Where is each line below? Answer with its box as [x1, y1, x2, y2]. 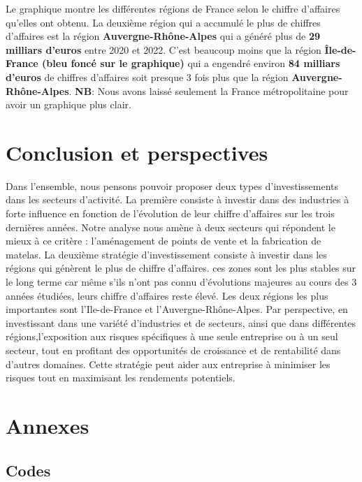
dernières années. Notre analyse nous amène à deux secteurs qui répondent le [6, 219, 335, 234]
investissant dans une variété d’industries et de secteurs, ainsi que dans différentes [6, 315, 356, 330]
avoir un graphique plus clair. [6, 97, 131, 112]
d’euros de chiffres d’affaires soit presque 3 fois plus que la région [6, 69, 289, 84]
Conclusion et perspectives [6, 138, 268, 166]
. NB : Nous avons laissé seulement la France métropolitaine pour [68, 83, 349, 98]
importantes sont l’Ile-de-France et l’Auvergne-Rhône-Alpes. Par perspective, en [6, 302, 348, 316]
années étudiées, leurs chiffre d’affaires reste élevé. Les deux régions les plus [6, 288, 328, 302]
